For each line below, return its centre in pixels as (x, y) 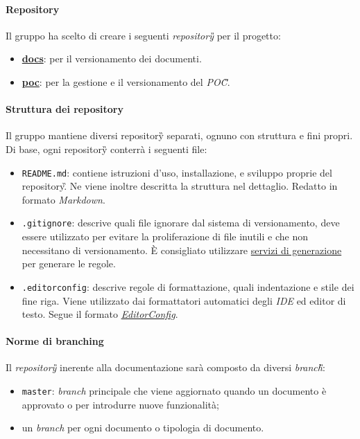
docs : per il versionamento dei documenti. (112, 59)
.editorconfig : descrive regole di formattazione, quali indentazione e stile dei (188, 286)
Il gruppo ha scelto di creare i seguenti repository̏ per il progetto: (143, 35)
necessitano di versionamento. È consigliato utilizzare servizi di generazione (182, 250)
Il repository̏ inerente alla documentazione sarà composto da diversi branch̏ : (165, 367)
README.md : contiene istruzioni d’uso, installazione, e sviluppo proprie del (177, 172)
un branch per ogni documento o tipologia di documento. (143, 428)
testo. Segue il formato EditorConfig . (100, 314)
